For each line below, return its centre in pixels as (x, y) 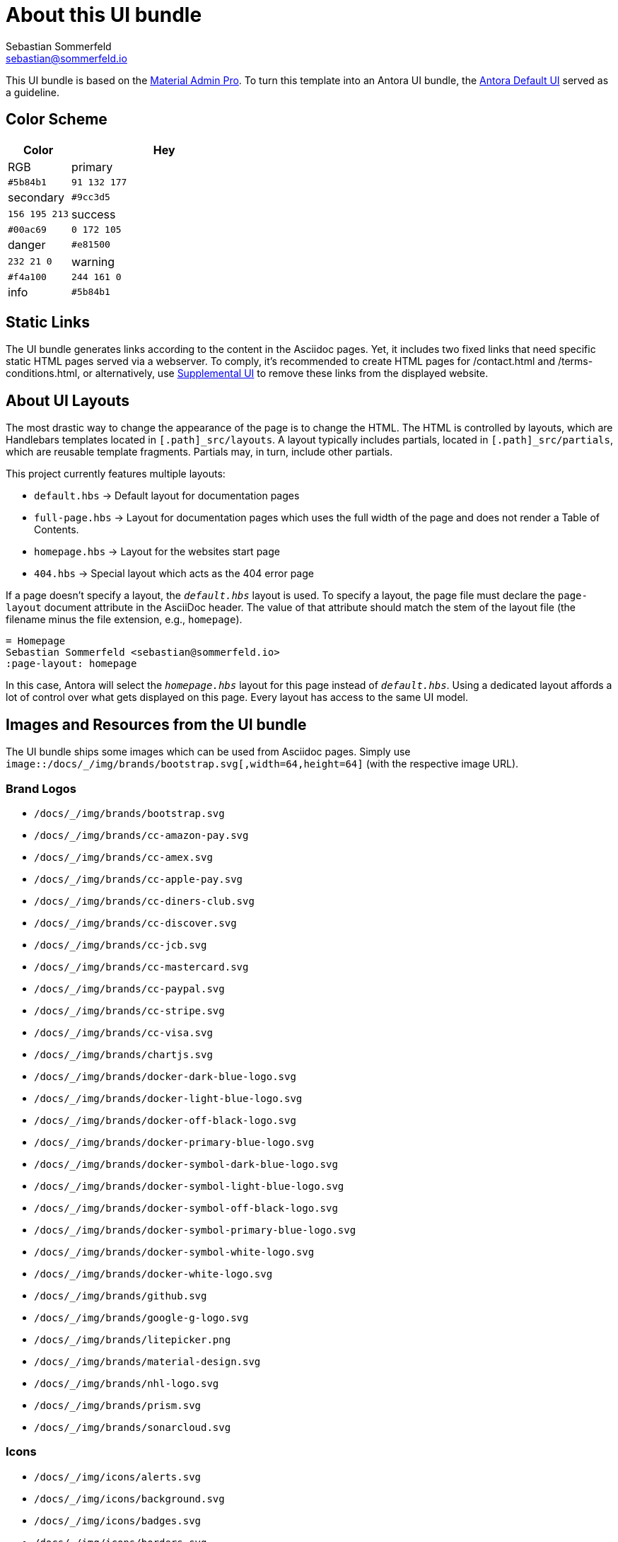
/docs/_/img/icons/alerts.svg (118, 1477)
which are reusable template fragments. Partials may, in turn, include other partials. (199, 452)
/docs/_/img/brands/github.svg (121, 1295)
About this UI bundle (104, 15)
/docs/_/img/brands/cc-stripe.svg (129, 1010)
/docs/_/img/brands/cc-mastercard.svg (141, 967)
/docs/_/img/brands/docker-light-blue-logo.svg (168, 1098)
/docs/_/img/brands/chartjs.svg (123, 1054)
